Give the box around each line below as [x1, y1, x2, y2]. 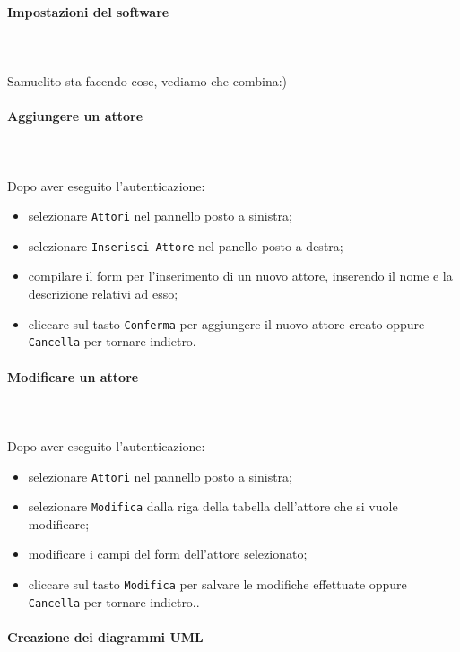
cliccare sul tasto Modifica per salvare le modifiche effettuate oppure [28, 575, 407, 594]
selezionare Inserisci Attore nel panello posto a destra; [28, 236, 343, 255]
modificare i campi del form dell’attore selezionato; [28, 544, 308, 563]
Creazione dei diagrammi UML [7, 627, 204, 646]
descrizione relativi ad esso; [28, 284, 178, 303]
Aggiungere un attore [7, 107, 143, 126]
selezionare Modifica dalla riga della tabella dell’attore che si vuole [28, 497, 398, 516]
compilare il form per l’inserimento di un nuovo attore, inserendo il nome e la [28, 266, 453, 285]
